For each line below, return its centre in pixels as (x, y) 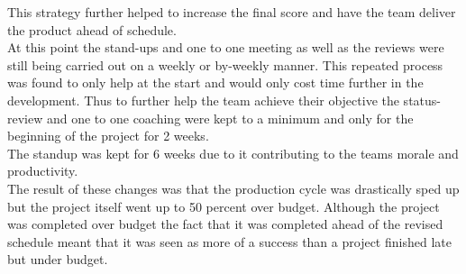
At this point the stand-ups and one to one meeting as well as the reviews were (226, 47)
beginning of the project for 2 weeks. (108, 136)
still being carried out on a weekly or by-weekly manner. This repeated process (225, 64)
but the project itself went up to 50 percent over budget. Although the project (224, 206)
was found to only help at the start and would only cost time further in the (215, 82)
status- (422, 100)
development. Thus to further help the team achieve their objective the (203, 100)
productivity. (43, 171)
